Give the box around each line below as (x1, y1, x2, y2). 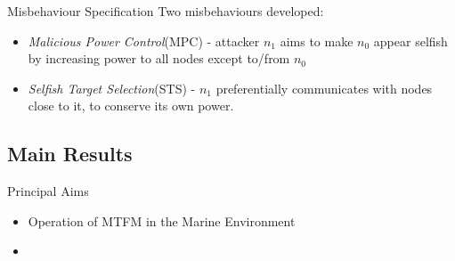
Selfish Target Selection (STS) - (28, 78, 196, 97)
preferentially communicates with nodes (215, 78, 433, 97)
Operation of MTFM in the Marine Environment (28, 211, 296, 230)
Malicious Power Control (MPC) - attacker (28, 31, 260, 50)
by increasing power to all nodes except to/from (28, 49, 290, 68)
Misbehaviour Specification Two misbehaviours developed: (7, 2, 324, 20)
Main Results (7, 140, 133, 167)
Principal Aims (7, 182, 89, 200)
